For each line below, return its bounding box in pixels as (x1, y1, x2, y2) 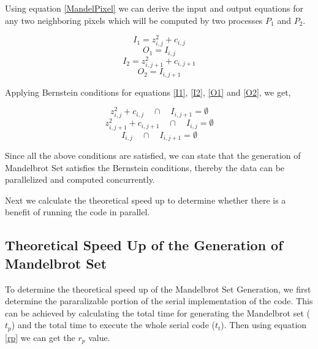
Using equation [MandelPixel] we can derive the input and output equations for (5, 2, 304, 14)
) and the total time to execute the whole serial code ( (11, 318, 215, 331)
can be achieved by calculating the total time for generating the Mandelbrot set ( (5, 306, 310, 319)
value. (88, 331, 110, 343)
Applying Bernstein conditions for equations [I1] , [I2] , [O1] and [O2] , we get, (5, 85, 291, 98)
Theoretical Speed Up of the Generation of (5, 236, 283, 255)
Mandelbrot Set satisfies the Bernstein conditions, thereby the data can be (5, 161, 285, 174)
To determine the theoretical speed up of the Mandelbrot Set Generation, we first (5, 282, 311, 295)
